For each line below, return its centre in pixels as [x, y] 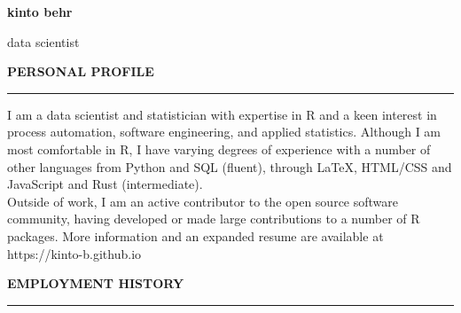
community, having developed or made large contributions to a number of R [214, 219]
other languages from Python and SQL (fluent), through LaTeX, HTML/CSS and [230, 166]
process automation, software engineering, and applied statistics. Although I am [224, 132]
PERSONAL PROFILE [81, 71]
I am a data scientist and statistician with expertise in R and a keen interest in [222, 114]
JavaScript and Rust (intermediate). [105, 184]
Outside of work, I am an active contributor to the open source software [203, 201]
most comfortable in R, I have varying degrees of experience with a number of [219, 149]
